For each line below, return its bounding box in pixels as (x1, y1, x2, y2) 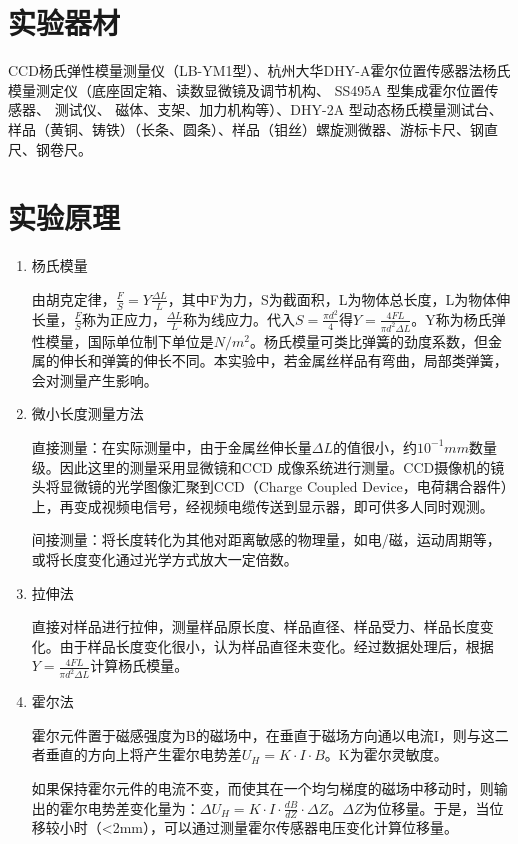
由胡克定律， (31, 288, 116, 309)
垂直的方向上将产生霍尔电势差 (45, 744, 242, 765)
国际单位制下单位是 (87, 330, 214, 351)
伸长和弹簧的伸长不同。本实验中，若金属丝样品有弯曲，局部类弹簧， (59, 350, 508, 371)
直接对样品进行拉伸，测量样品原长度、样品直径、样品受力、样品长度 (31, 616, 480, 637)
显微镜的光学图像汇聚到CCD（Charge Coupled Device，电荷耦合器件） (59, 476, 508, 497)
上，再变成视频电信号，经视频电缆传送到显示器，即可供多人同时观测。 (31, 495, 494, 516)
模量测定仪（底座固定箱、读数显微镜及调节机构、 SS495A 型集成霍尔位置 (8, 79, 485, 100)
